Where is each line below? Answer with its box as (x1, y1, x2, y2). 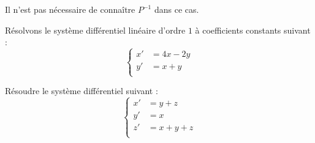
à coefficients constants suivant (195, 23, 311, 36)
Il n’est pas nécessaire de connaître (5, 3, 135, 15)
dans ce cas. (154, 3, 199, 15)
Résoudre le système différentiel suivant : (5, 84, 158, 97)
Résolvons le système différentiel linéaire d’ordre (5, 23, 186, 36)
